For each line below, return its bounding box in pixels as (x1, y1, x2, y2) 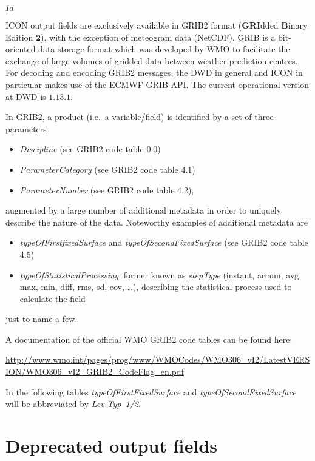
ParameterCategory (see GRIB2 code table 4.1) (19, 163, 195, 175)
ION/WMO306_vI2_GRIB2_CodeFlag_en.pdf (5, 365, 184, 378)
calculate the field (19, 292, 86, 305)
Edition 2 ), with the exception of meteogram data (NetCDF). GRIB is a (5, 30, 276, 43)
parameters (5, 122, 47, 135)
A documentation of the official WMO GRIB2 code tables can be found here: (5, 332, 293, 345)
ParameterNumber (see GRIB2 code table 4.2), (19, 183, 194, 196)
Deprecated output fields (5, 433, 217, 458)
